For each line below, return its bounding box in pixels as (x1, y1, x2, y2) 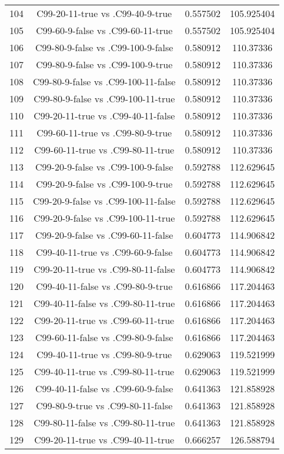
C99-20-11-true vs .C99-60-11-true (34, 313, 175, 327)
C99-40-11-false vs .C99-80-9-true (36, 279, 173, 293)
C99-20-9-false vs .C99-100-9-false (35, 160, 173, 173)
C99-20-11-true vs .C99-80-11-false (34, 262, 175, 276)
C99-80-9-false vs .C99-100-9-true (36, 58, 173, 71)
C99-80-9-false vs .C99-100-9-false (35, 41, 173, 54)
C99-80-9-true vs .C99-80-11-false (36, 399, 173, 412)
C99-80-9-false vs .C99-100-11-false (33, 75, 176, 88)
